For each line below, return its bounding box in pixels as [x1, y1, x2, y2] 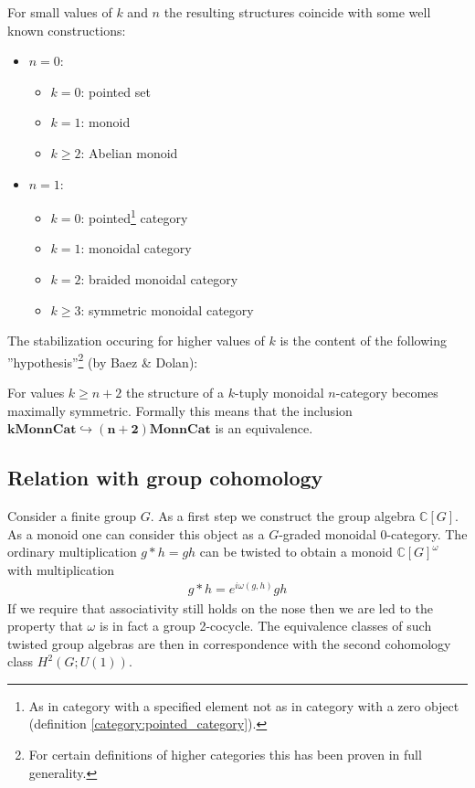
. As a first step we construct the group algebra [150, 506, 416, 526]
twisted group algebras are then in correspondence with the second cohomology [7, 634, 451, 653]
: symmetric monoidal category [80, 300, 254, 319]
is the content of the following [280, 331, 447, 350]
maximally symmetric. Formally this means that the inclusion [7, 400, 353, 420]
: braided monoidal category [80, 270, 238, 288]
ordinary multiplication [7, 542, 137, 561]
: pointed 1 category [80, 206, 188, 227]
